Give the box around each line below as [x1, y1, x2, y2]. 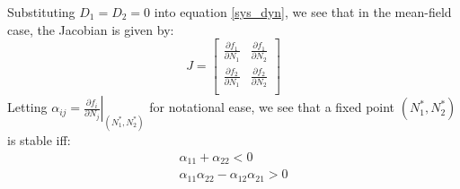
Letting [7, 98, 48, 116]
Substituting [7, 3, 75, 21]
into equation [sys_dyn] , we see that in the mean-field [154, 3, 452, 21]
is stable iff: [7, 131, 71, 150]
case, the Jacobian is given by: [7, 20, 174, 39]
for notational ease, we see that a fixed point [149, 98, 395, 116]
